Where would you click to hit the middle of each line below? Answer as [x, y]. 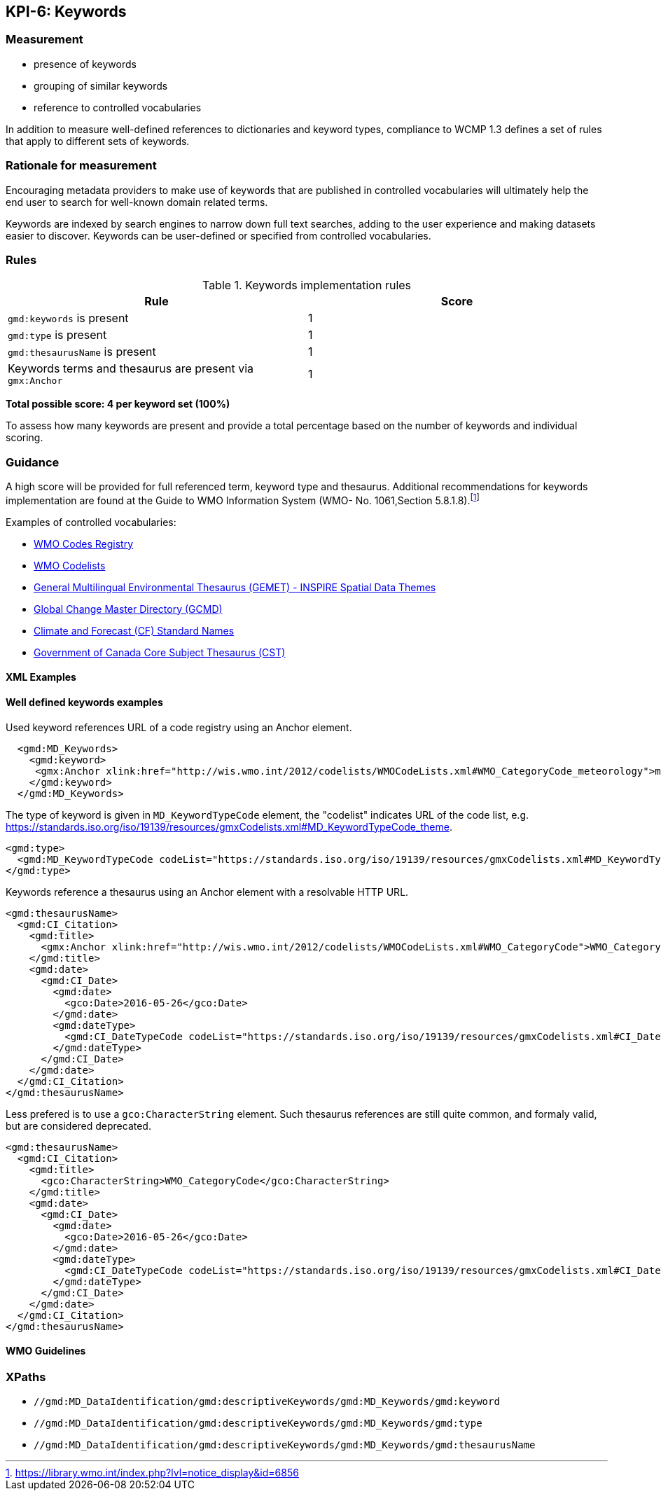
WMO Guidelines [46, 1351]
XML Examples [41, 677]
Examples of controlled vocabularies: [91, 522]
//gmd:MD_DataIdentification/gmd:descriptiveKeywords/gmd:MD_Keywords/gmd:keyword [267, 1402]
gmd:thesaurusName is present [82, 352]
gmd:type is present [57, 335]
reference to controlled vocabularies [118, 107]
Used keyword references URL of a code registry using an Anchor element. [179, 727]
